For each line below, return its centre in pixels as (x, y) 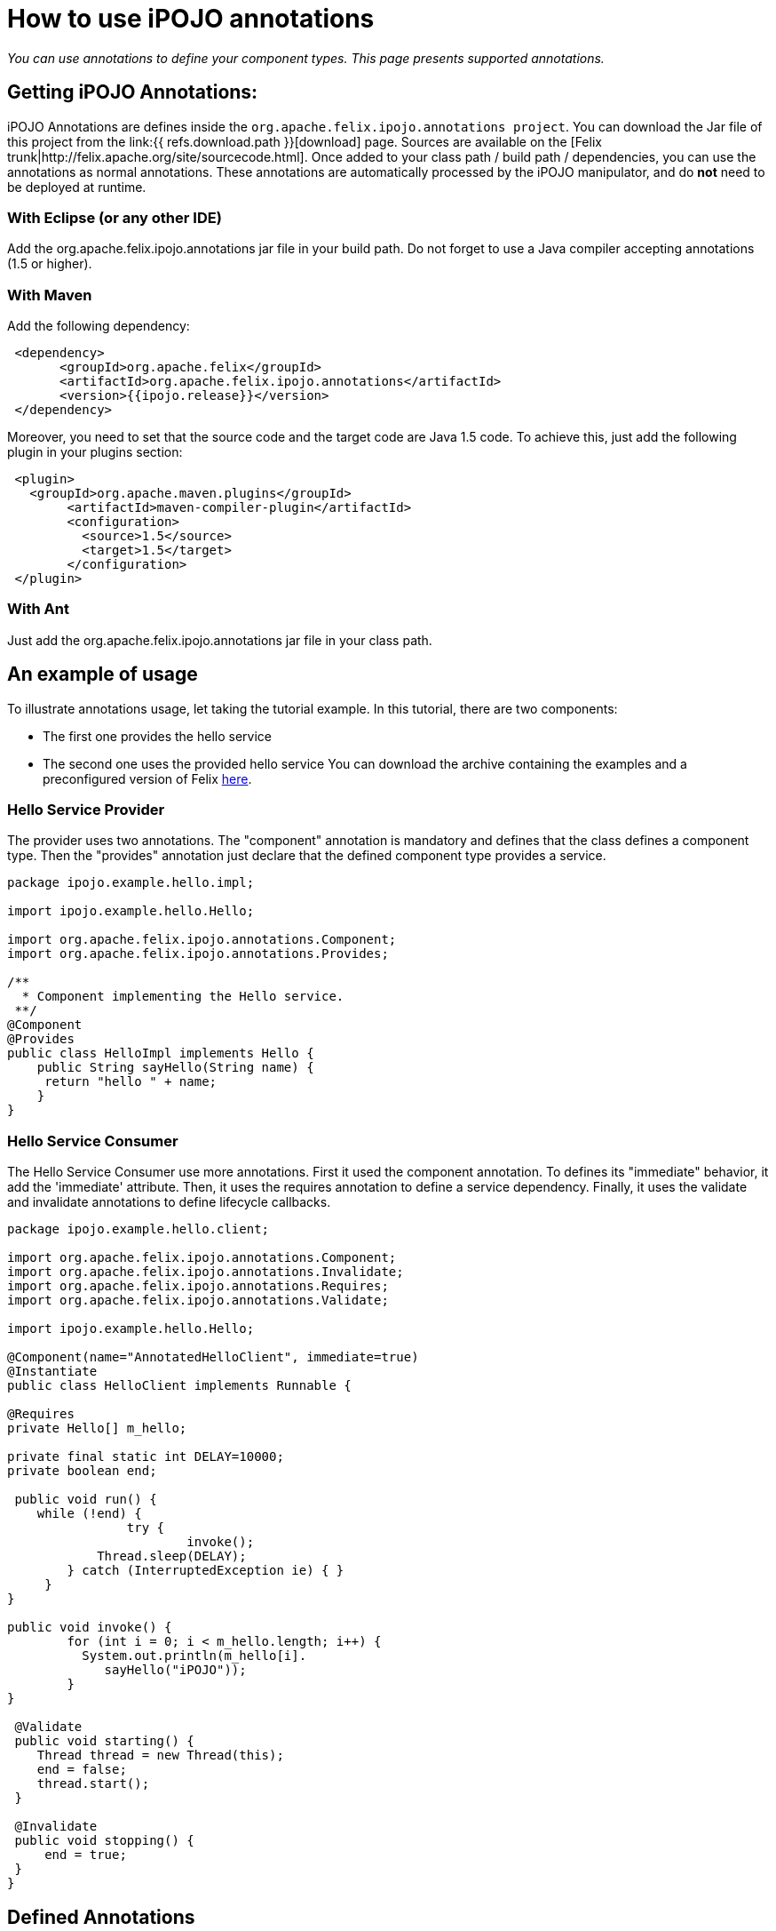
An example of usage (103, 674)
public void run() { (86, 1500)
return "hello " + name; (131, 1082)
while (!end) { (89, 1514)
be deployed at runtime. (77, 187)
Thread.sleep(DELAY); (172, 1556)
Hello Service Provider (86, 810)
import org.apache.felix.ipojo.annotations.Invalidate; (206, 1272)
